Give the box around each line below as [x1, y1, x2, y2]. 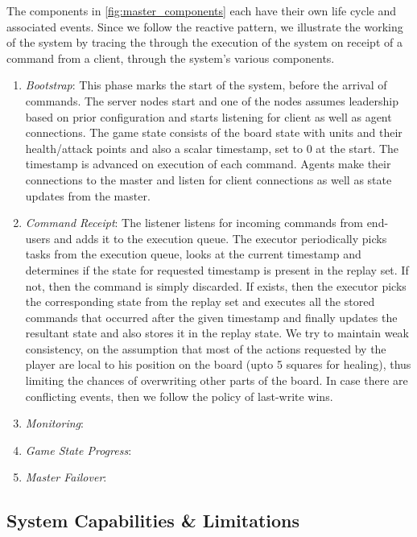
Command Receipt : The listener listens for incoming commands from [25, 214, 363, 231]
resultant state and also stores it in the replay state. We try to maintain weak [25, 324, 409, 341]
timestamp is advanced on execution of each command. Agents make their [25, 155, 391, 172]
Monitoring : [25, 415, 84, 432]
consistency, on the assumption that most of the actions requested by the [25, 340, 386, 357]
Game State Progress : [25, 441, 132, 458]
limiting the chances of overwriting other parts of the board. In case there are [25, 372, 408, 389]
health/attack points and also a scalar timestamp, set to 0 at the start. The [25, 139, 399, 156]
